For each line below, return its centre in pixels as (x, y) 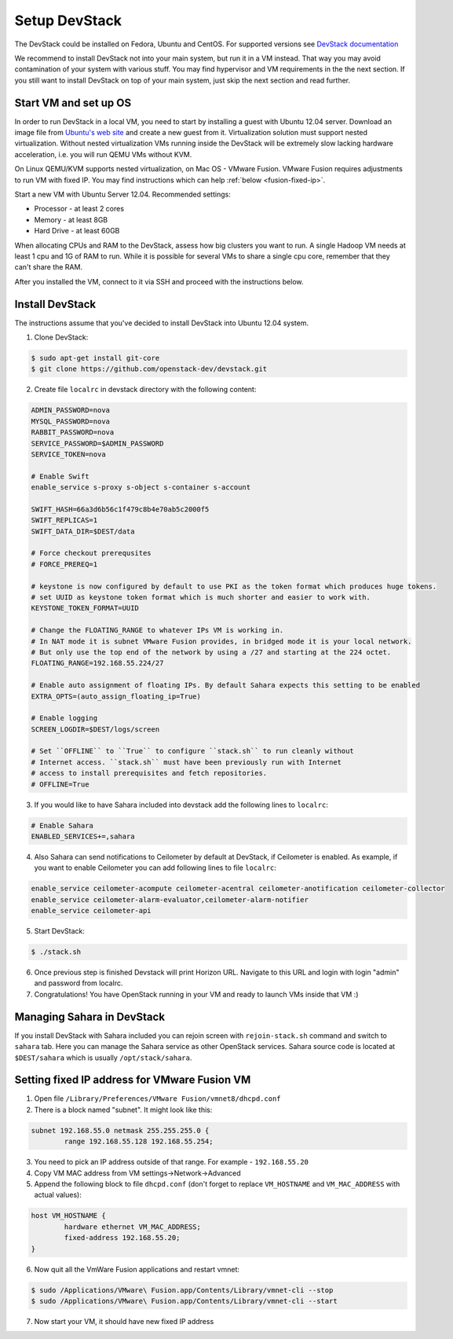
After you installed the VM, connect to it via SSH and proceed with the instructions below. (159, 281)
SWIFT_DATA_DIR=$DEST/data (83, 531)
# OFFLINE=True (60, 784)
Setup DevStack (68, 20)
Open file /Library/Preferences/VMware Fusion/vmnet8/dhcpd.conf (158, 1099)
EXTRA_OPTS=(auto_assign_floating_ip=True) (116, 696)
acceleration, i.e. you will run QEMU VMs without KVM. (103, 154)
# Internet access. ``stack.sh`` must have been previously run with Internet (186, 762)
